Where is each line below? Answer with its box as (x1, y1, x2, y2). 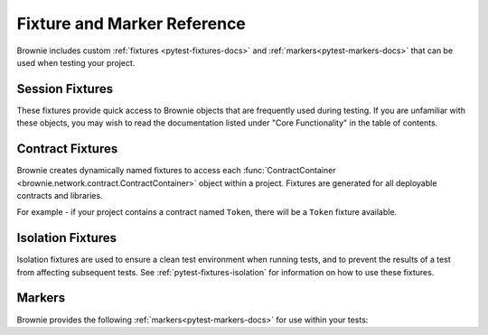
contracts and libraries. (16, 190, 103, 200)
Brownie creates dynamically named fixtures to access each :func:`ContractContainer (16, 165, 336, 176)
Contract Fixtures (16, 141, 118, 157)
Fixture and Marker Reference (16, 14, 246, 33)
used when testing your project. (16, 57, 136, 68)
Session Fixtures (16, 81, 113, 97)
